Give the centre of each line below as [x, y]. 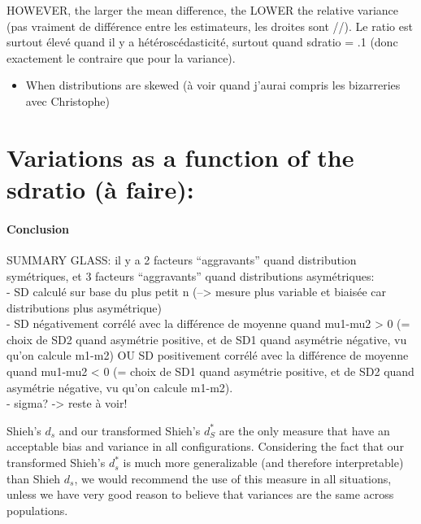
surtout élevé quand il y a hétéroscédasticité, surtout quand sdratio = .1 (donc [202, 42]
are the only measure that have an [304, 430]
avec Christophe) [67, 100]
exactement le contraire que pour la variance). [121, 57]
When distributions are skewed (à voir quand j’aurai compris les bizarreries [213, 85]
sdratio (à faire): [100, 188]
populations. [37, 510]
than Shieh [34, 478]
